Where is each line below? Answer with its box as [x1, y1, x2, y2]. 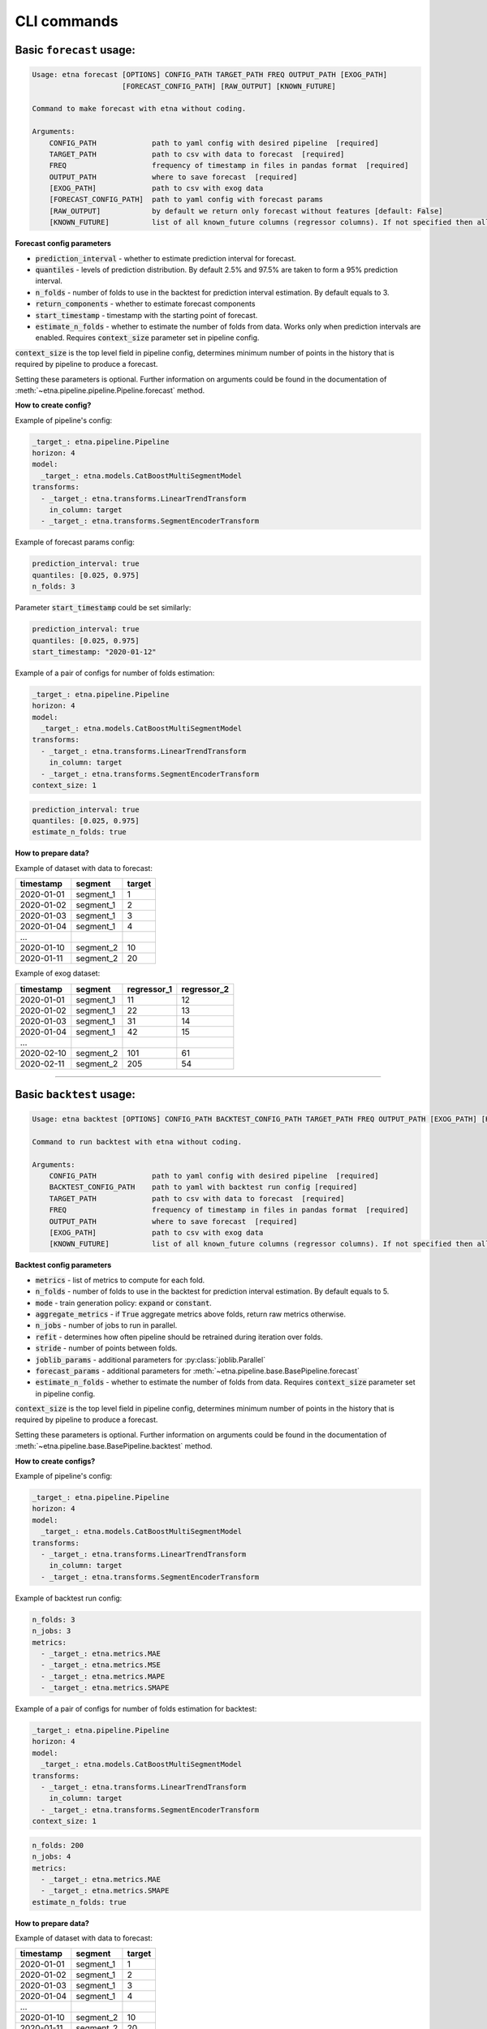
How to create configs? [15, 1456, 96, 1466]
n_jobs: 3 [32, 1626, 71, 1635]
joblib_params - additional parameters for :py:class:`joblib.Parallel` [35, 1355, 266, 1364]
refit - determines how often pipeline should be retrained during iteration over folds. [35, 1332, 324, 1342]
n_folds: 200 [32, 1841, 84, 1850]
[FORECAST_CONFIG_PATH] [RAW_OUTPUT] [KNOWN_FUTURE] [122, 81, 337, 91]
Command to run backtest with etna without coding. [32, 1137, 243, 1146]
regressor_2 [181, 983, 230, 994]
